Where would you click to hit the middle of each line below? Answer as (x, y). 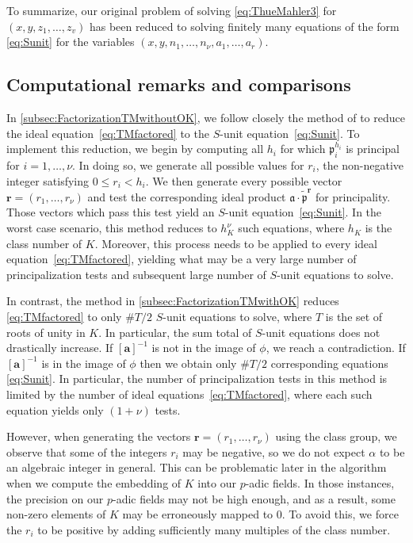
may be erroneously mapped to (198, 514)
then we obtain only (188, 363)
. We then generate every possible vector (244, 180)
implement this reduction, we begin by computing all (135, 149)
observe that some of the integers (87, 451)
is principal (373, 149)
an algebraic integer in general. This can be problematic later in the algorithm (197, 467)
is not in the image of (204, 348)
